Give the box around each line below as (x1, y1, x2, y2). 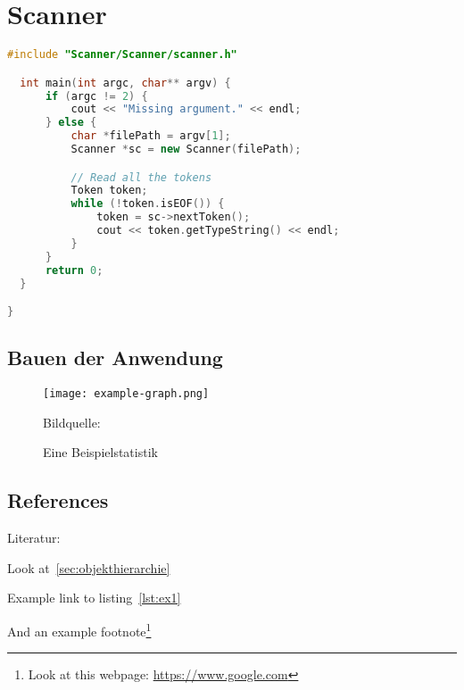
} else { (45, 116, 97, 129)
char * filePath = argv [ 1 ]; (70, 129, 231, 143)
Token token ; (70, 184, 148, 197)
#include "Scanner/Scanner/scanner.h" (7, 48, 237, 62)
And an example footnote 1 (7, 619, 152, 640)
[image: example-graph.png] (43, 387, 210, 401)
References (7, 486, 109, 514)
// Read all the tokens (70, 170, 212, 184)
